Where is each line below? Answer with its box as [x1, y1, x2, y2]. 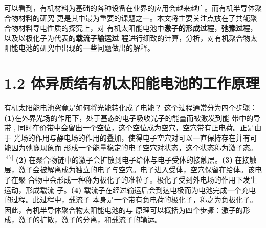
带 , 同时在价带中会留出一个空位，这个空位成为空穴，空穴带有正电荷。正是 [4, 122, 255, 133]
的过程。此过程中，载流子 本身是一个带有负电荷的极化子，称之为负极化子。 [4, 194, 257, 205]
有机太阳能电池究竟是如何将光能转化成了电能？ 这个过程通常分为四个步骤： [4, 102, 257, 113]
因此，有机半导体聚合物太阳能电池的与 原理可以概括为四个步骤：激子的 [4, 204, 243, 215]
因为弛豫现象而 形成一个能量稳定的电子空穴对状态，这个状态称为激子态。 [11, 142, 257, 153]
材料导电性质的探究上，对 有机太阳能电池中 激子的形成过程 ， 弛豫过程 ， [18, 22, 257, 33]
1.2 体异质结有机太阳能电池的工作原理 [4, 73, 260, 94]
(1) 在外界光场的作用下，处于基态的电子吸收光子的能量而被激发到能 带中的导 [4, 112, 261, 123]
